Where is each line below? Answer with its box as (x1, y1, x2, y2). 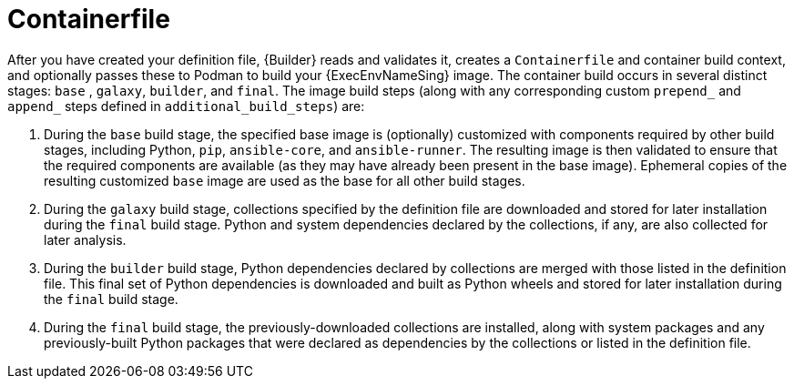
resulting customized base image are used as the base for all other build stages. (44, 172, 525, 188)
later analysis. (44, 231, 127, 248)
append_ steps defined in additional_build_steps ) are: (7, 97, 365, 114)
